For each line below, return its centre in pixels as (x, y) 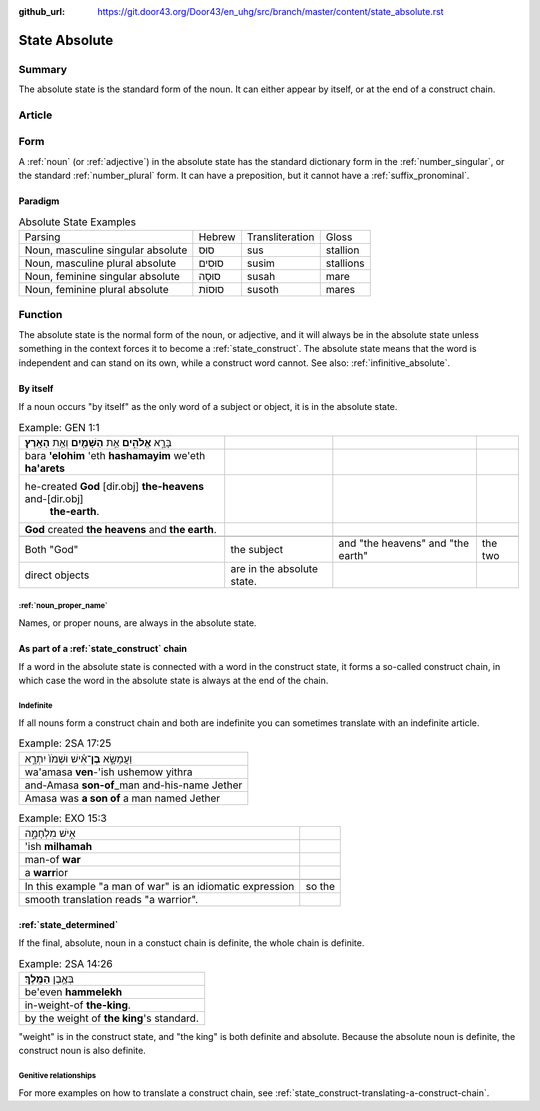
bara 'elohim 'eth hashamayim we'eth (115, 455)
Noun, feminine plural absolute (96, 290)
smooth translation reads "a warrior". (111, 899)
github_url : (41, 11)
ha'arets (44, 468)
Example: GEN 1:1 (59, 427)
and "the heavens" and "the (404, 543)
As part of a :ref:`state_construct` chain (103, 648)
